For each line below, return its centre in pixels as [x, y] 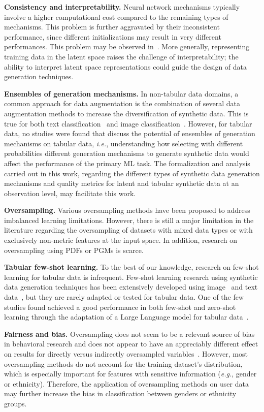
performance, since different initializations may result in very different [113, 36]
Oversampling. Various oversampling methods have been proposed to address [127, 210]
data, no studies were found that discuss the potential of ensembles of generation [130, 133]
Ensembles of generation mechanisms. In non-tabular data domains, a [121, 93]
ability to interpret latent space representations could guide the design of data [126, 66]
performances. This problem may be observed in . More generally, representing [127, 46]
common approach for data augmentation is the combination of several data [122, 103]
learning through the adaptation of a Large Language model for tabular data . [126, 317]
